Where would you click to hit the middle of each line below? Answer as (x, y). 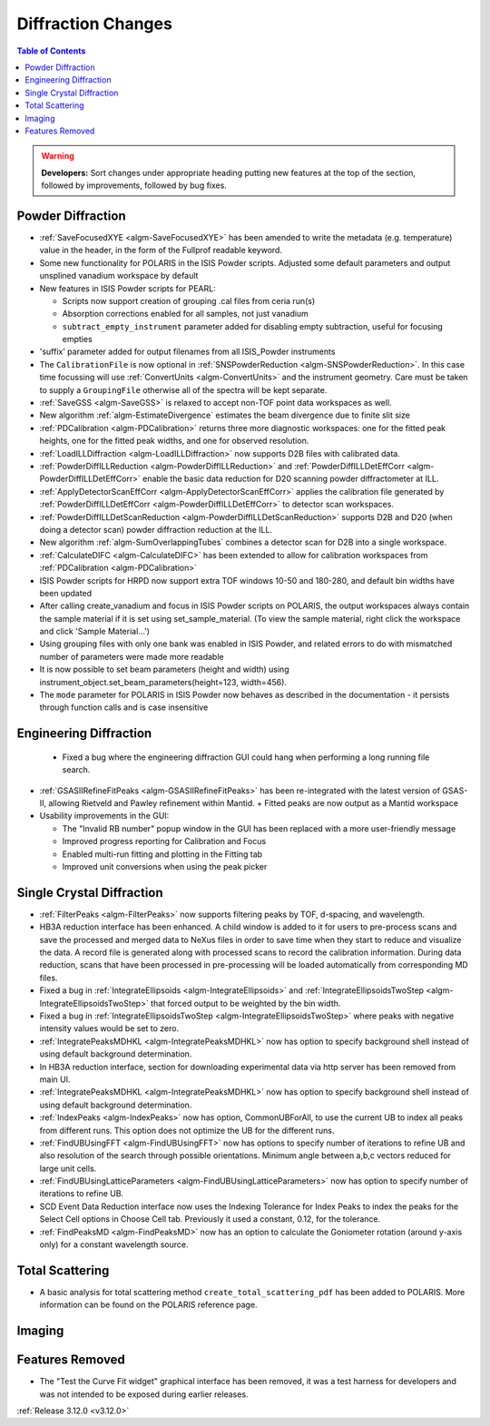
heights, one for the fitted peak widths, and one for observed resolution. (174, 441)
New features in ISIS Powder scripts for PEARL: (128, 288)
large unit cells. (68, 1168)
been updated (66, 593)
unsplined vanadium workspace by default (119, 276)
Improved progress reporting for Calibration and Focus (164, 841)
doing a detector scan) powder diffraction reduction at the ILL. (156, 529)
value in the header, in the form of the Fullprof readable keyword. (161, 251)
